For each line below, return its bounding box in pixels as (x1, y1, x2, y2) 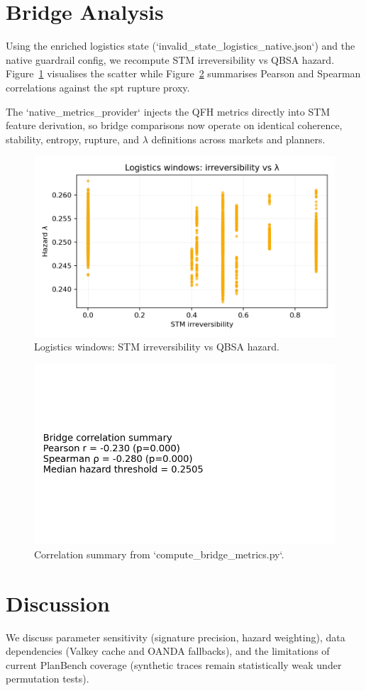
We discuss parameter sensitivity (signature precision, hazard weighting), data (6, 629, 345, 644)
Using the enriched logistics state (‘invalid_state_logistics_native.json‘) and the (6, 38, 355, 53)
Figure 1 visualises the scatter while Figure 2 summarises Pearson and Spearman (6, 66, 361, 81)
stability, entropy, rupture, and (6, 131, 140, 146)
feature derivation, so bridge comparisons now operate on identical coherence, (6, 118, 343, 133)
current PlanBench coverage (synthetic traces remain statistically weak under (6, 657, 342, 672)
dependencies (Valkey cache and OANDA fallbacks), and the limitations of (6, 643, 330, 658)
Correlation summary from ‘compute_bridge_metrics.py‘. (34, 546, 284, 561)
